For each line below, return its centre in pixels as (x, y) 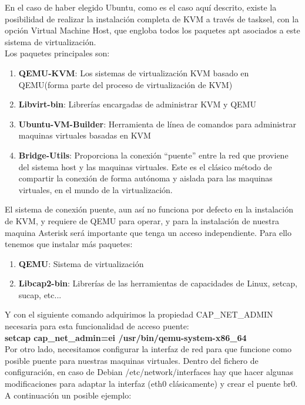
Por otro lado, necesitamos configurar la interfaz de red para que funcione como (148, 349)
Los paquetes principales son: (57, 53)
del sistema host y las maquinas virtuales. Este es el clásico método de (145, 166)
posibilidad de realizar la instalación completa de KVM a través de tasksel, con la (152, 18)
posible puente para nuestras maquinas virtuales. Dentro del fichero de (132, 360)
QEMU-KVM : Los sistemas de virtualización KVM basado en (134, 72)
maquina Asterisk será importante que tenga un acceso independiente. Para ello (148, 232)
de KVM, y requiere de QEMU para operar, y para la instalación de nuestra (142, 220)
